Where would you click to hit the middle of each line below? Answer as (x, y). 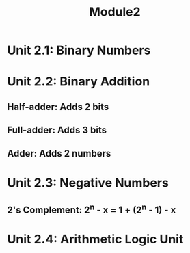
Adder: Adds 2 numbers (59, 154)
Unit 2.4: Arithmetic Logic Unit (95, 239)
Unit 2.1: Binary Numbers (79, 50)
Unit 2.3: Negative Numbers (88, 183)
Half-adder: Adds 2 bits (58, 107)
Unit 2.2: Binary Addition (79, 82)
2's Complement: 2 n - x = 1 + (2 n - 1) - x (92, 209)
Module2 (115, 12)
